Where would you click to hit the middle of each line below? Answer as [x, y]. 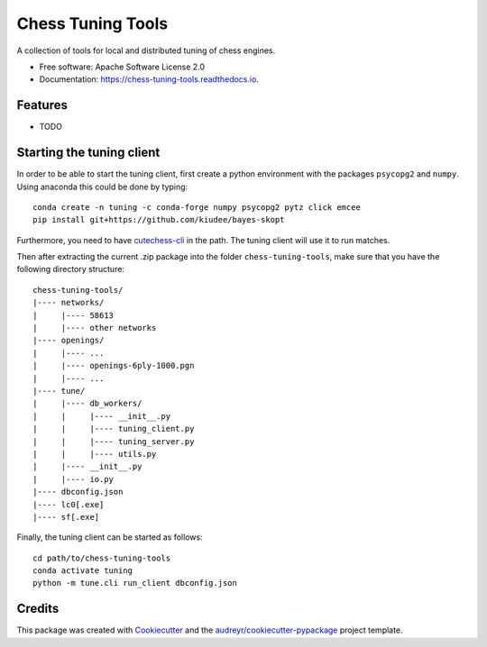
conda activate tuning [83, 571]
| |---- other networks [95, 328]
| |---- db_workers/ [87, 404]
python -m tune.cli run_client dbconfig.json [135, 583]
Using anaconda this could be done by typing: [102, 187]
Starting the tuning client [88, 153]
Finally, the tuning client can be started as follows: [110, 537]
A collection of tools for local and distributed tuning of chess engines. [146, 50]
